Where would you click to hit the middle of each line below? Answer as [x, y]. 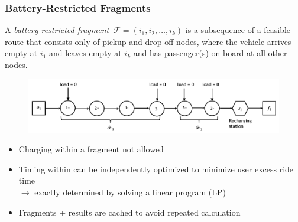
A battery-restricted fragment [57, 30]
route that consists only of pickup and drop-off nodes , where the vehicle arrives [148, 41]
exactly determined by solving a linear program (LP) [130, 192]
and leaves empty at [85, 53]
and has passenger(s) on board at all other [210, 53]
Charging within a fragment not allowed [91, 149]
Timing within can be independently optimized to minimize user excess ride [156, 169]
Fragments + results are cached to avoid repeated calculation [129, 212]
